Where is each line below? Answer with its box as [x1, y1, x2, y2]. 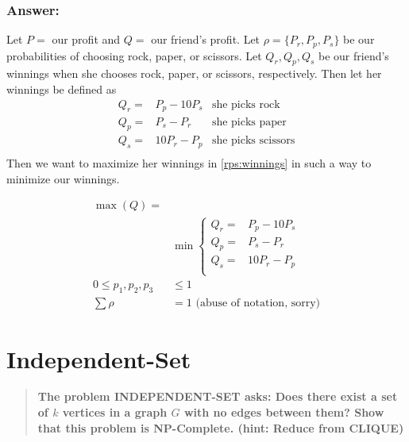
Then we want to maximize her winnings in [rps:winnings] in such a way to [6, 155, 372, 171]
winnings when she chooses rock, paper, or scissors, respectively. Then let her [6, 65, 382, 82]
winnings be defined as [6, 81, 117, 98]
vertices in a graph [62, 404, 168, 421]
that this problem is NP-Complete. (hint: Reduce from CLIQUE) [37, 419, 404, 436]
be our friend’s [318, 47, 389, 63]
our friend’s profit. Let [151, 31, 260, 48]
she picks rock [211, 98, 280, 110]
